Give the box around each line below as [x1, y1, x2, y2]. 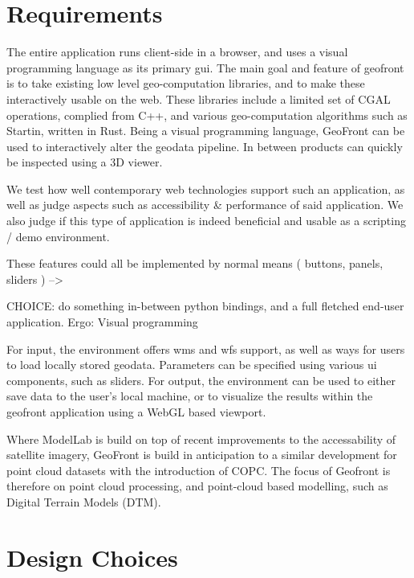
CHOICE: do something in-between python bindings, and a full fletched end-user [6, 297, 404, 314]
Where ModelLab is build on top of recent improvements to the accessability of [6, 430, 396, 447]
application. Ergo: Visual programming [6, 314, 198, 330]
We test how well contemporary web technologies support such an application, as [6, 180, 405, 197]
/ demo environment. [6, 228, 110, 244]
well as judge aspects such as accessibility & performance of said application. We [6, 196, 404, 213]
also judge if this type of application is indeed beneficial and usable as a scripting [6, 212, 406, 229]
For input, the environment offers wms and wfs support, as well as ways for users [6, 340, 405, 357]
